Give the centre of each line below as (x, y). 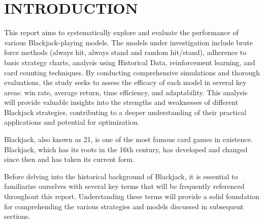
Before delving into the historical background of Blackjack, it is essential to (121, 176)
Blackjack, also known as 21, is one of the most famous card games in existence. (128, 139)
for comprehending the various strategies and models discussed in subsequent (124, 206)
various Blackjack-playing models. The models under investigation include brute (128, 42)
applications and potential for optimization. (72, 122)
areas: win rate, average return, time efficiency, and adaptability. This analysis (126, 92)
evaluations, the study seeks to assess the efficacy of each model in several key (125, 82)
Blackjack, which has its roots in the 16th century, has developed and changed (126, 149)
